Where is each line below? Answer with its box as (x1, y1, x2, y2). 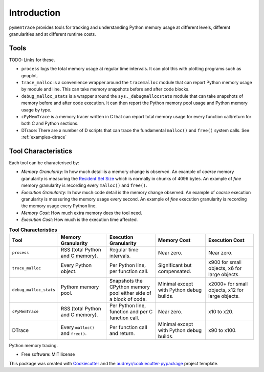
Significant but (158, 262, 192, 268)
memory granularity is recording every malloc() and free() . (21, 182, 148, 188)
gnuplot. (21, 72, 39, 78)
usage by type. (21, 107, 51, 112)
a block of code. (109, 296, 147, 303)
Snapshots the (109, 277, 143, 284)
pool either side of (109, 289, 152, 296)
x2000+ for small (208, 280, 248, 287)
